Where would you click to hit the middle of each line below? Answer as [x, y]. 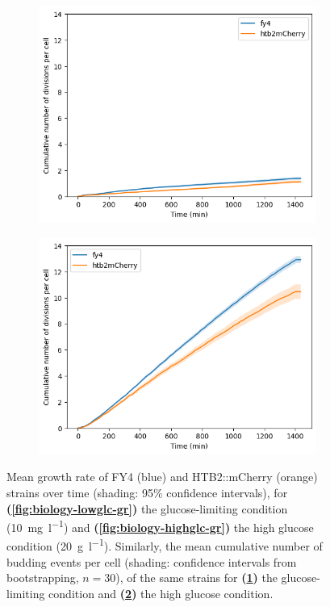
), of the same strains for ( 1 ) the [196, 578]
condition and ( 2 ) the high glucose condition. [161, 593]
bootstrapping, [43, 578]
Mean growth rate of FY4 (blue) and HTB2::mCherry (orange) [162, 477]
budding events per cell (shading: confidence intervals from [152, 561]
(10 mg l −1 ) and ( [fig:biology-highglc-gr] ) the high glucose [160, 526]
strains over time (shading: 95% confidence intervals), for [147, 492]
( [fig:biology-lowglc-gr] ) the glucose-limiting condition [147, 508]
